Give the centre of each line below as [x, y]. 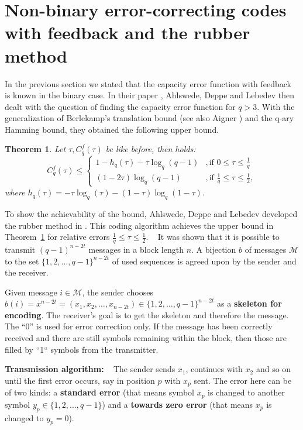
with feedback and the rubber [128, 32]
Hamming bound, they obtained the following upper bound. [112, 129]
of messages [266, 249]
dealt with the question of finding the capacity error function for [120, 106]
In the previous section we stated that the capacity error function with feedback [148, 83]
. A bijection [214, 249]
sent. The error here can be [243, 380]
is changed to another [246, 392]
